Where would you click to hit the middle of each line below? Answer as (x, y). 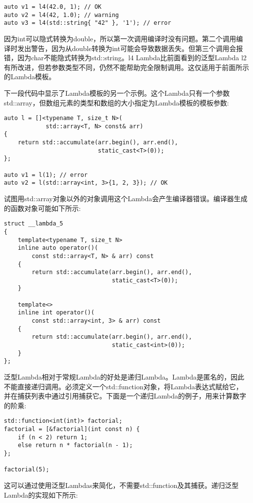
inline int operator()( (56, 313)
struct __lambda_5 (34, 224)
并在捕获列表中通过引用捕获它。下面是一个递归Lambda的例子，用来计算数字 (125, 396)
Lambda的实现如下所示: (41, 494)
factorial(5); (27, 470)
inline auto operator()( (58, 248)
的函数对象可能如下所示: (42, 208)
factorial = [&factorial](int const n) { (72, 429)
